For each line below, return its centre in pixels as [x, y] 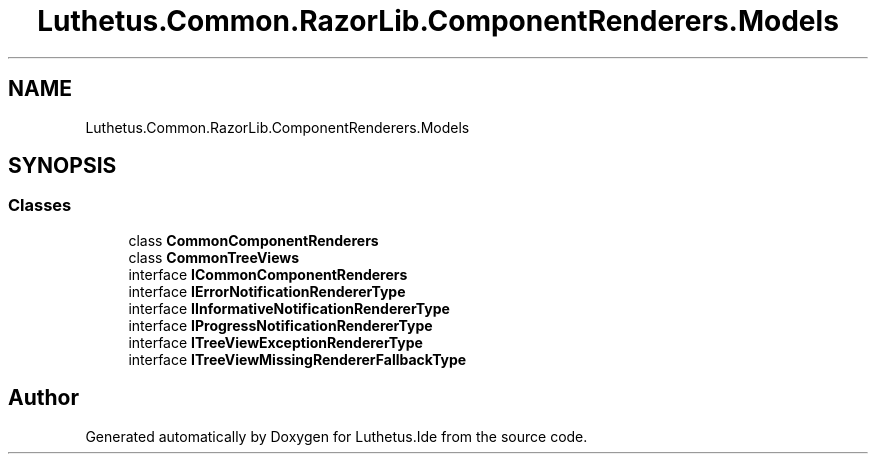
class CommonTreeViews [214, 257]
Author [43, 398]
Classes [40, 205]
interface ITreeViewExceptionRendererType [275, 342]
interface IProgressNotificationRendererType [280, 325]
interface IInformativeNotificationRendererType [289, 308]
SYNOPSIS [62, 166]
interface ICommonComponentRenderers [268, 274]
